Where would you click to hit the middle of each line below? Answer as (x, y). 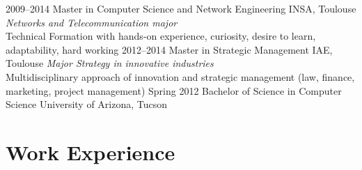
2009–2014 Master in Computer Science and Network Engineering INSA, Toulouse (181, 8)
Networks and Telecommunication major (92, 22)
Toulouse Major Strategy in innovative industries (110, 63)
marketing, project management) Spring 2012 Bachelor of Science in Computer (174, 90)
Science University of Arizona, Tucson (87, 104)
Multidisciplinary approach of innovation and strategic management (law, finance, (180, 76)
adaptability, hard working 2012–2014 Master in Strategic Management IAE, (169, 49)
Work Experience (90, 152)
